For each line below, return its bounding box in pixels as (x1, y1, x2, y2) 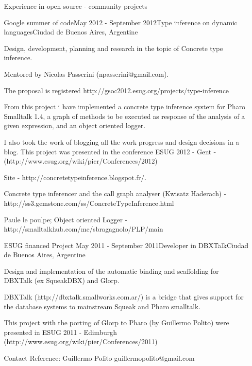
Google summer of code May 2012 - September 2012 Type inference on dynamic (4, 17, 237, 27)
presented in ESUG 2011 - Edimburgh (4, 327, 117, 337)
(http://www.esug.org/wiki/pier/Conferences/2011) (4, 336, 158, 347)
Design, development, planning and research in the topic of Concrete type (4, 43, 223, 53)
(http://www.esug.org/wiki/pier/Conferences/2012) (4, 156, 158, 166)
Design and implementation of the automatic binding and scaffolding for (4, 266, 219, 276)
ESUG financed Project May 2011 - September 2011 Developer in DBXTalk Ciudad (4, 240, 249, 250)
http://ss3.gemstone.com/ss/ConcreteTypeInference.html (4, 198, 174, 208)
